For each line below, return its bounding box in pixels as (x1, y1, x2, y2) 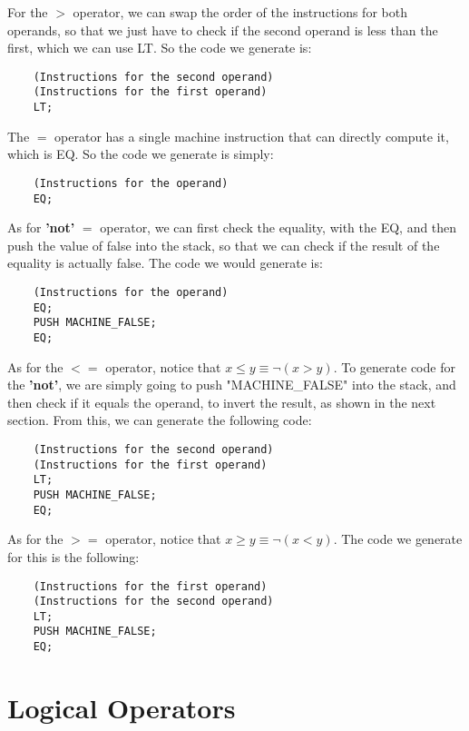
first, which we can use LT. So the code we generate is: (7, 38, 312, 57)
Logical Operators (7, 688, 236, 726)
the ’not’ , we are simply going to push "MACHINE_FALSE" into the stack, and (7, 375, 456, 394)
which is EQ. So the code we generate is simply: (7, 144, 274, 163)
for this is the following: (7, 547, 140, 566)
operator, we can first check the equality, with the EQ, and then (100, 218, 457, 237)
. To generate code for (333, 357, 455, 376)
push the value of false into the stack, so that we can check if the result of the (7, 235, 440, 254)
